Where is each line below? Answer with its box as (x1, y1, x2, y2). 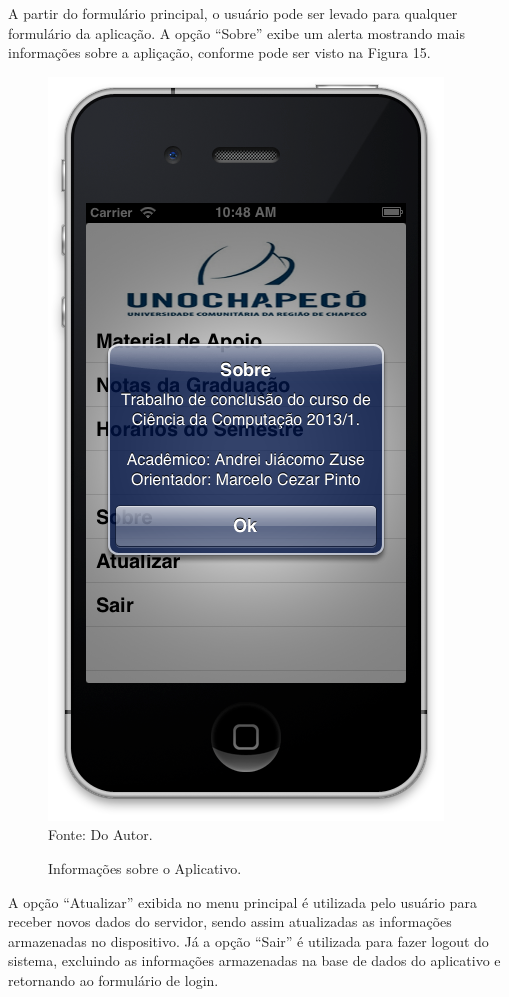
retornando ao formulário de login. (8, 969, 219, 990)
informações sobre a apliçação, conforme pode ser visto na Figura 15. (8, 42, 431, 63)
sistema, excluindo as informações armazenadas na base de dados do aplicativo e (8, 950, 501, 971)
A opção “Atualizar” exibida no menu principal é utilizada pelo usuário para (8, 891, 477, 912)
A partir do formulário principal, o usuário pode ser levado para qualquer (8, 3, 458, 23)
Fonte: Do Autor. (48, 824, 153, 845)
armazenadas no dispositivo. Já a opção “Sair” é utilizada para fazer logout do (8, 930, 489, 951)
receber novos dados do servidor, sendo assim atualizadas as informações (8, 911, 452, 932)
